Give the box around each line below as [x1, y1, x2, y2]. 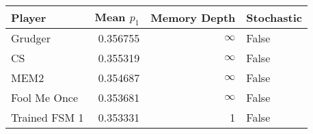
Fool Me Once [11, 90, 79, 106]
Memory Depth [150, 9, 236, 25]
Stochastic [246, 9, 302, 25]
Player [11, 9, 46, 25]
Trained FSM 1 [11, 109, 84, 126]
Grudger [11, 30, 51, 46]
